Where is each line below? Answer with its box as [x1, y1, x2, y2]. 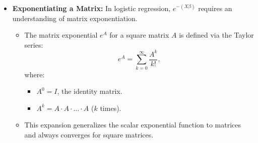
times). [100, 102, 121, 113]
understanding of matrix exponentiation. [12, 13, 138, 23]
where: [24, 69, 45, 79]
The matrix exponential [24, 30, 98, 40]
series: [24, 39, 43, 50]
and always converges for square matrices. [24, 129, 154, 140]
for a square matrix [109, 30, 169, 40]
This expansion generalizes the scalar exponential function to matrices [24, 119, 241, 130]
